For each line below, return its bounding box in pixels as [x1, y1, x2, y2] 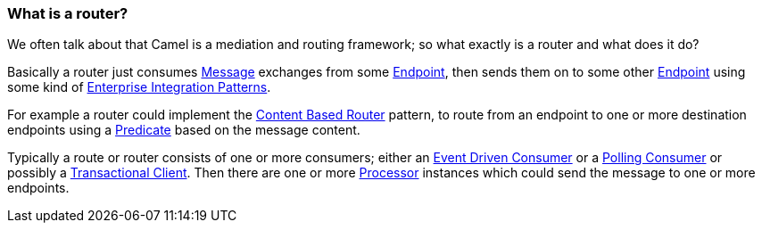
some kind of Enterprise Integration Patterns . [7, 79, 271, 95]
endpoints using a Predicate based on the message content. [7, 122, 360, 138]
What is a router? [7, 4, 128, 22]
